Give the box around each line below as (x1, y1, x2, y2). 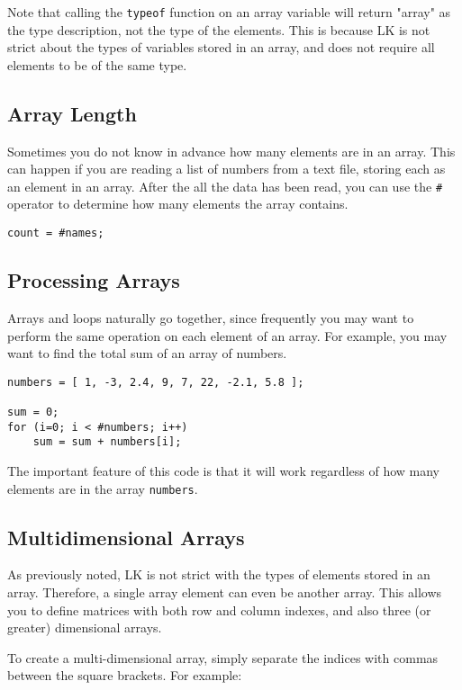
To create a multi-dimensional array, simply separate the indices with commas (7, 648, 439, 667)
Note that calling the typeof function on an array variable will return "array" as (7, 3, 451, 21)
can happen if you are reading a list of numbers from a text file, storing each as (7, 159, 446, 178)
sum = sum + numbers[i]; (32, 435, 182, 449)
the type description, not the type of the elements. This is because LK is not (7, 20, 430, 39)
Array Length (7, 99, 137, 127)
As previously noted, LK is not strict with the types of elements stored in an (7, 565, 430, 584)
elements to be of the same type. (7, 55, 187, 74)
